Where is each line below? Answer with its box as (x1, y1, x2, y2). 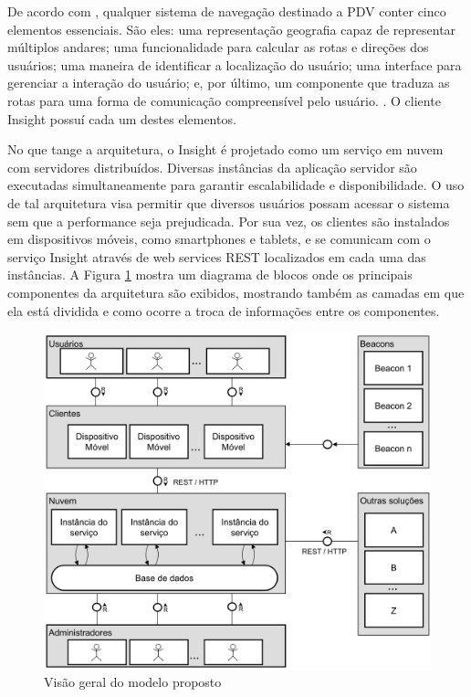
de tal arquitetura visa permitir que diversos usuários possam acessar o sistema (7, 193, 450, 212)
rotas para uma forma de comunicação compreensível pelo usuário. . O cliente (7, 90, 441, 110)
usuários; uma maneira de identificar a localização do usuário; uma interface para (7, 55, 462, 74)
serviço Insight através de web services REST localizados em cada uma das (7, 247, 426, 266)
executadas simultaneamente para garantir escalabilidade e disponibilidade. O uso (7, 175, 465, 195)
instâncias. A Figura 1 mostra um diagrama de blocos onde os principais (7, 265, 413, 284)
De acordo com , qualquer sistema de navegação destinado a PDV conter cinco (7, 2, 446, 20)
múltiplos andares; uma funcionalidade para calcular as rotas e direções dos (7, 37, 429, 57)
